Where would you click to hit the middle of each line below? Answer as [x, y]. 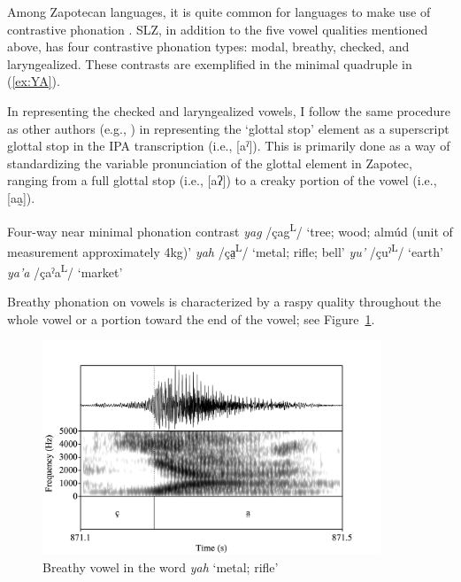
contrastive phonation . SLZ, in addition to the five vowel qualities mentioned [218, 29]
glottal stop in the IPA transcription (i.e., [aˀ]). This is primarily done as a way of [229, 146]
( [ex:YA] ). [34, 81]
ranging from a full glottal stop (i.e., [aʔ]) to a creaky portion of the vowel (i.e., [222, 180]
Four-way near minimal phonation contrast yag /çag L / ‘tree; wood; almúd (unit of [230, 229]
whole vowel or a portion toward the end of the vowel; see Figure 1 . [191, 318]
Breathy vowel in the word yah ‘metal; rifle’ [161, 566]
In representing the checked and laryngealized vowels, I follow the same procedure [229, 110]
